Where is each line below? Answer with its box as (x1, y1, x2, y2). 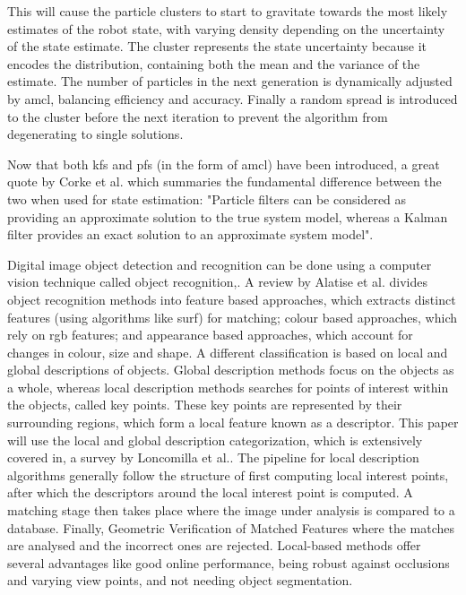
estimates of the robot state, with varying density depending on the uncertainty (7, 19, 445, 38)
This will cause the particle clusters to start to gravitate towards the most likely (7, 2, 448, 20)
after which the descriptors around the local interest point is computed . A (7, 483, 413, 502)
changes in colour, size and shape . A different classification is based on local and (7, 342, 448, 361)
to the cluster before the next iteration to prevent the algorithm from (7, 107, 388, 125)
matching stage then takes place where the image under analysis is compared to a (7, 501, 455, 520)
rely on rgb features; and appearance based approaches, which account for (7, 325, 413, 344)
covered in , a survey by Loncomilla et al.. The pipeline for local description (7, 448, 419, 467)
